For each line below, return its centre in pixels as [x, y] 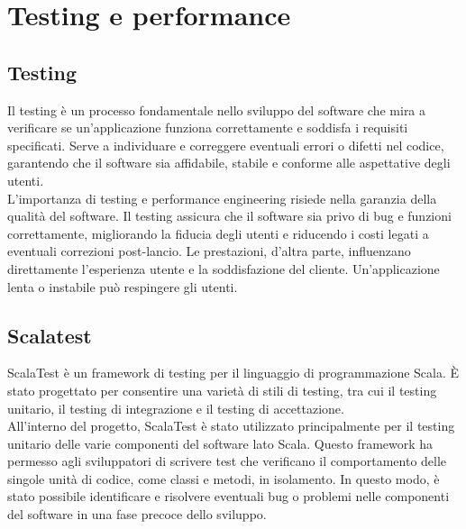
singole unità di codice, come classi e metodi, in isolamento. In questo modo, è [224, 478]
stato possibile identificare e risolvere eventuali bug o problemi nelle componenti [228, 496]
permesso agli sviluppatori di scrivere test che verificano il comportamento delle [227, 461]
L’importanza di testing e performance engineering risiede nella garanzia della [222, 198]
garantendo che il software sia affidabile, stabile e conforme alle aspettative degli [229, 163]
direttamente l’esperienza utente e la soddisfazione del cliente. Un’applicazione [224, 268]
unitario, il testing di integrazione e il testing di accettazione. [176, 408]
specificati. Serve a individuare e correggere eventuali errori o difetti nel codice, [226, 145]
